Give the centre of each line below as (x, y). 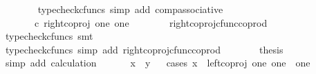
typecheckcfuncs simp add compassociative (130, 9)
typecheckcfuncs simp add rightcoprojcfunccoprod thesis (144, 49)
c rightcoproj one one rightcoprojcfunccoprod (151, 22)
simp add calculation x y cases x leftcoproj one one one (158, 63)
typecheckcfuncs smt (49, 36)
